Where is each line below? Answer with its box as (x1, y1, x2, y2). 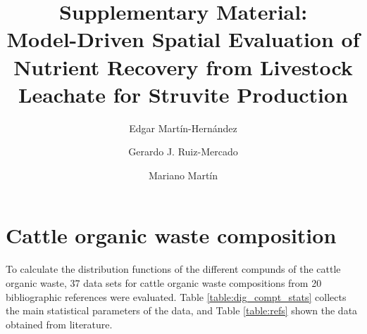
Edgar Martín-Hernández (129, 120, 237, 135)
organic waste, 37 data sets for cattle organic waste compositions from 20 (6, 276, 322, 290)
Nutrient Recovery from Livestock (13, 52, 353, 81)
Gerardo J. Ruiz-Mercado (128, 144, 238, 159)
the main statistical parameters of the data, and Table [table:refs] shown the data (6, 303, 358, 318)
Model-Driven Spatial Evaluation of (6, 25, 360, 53)
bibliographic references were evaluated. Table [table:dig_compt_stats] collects (6, 289, 347, 304)
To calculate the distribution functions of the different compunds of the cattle (6, 262, 341, 276)
